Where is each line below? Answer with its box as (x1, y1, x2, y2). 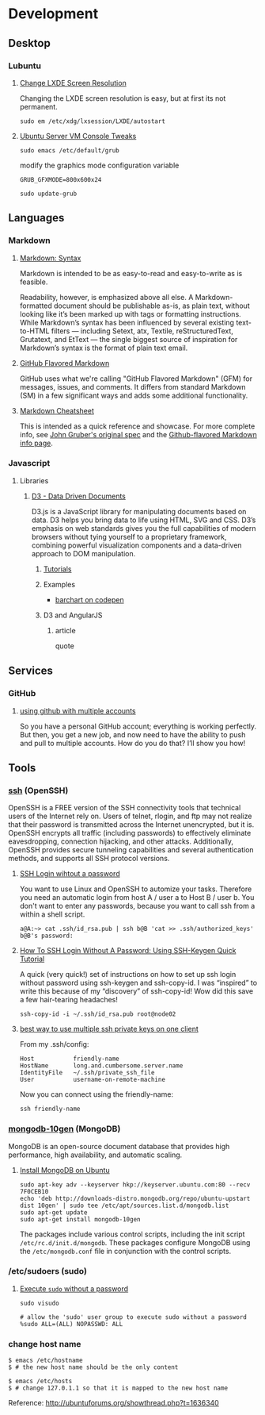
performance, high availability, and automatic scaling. (8, 1150, 183, 1159)
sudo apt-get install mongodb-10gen (19, 1215, 141, 1223)
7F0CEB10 (19, 1187, 49, 1195)
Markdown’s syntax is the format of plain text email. (19, 343, 188, 352)
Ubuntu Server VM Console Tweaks (19, 131, 137, 140)
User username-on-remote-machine (19, 1076, 166, 1084)
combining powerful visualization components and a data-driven (31, 540, 243, 550)
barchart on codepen (55, 594, 124, 604)
